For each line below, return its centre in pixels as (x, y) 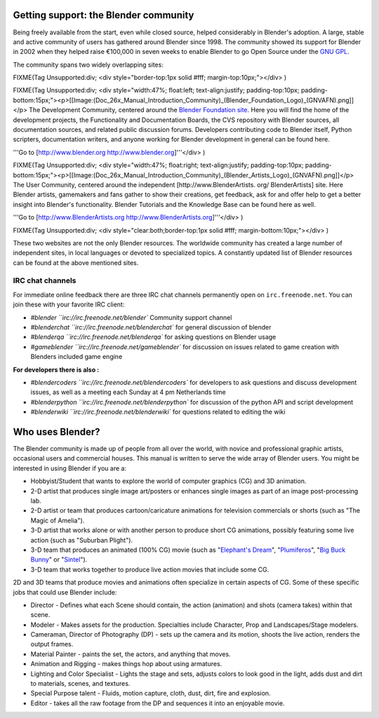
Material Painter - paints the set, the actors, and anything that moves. (131, 654)
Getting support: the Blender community (104, 15)
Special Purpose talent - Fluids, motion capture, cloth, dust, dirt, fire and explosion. (151, 693)
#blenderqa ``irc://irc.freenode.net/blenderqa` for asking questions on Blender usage (153, 337)
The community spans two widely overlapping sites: (88, 65)
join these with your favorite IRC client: (69, 304)
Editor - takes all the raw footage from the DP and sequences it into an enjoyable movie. (158, 703)
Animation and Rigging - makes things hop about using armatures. (126, 664)
